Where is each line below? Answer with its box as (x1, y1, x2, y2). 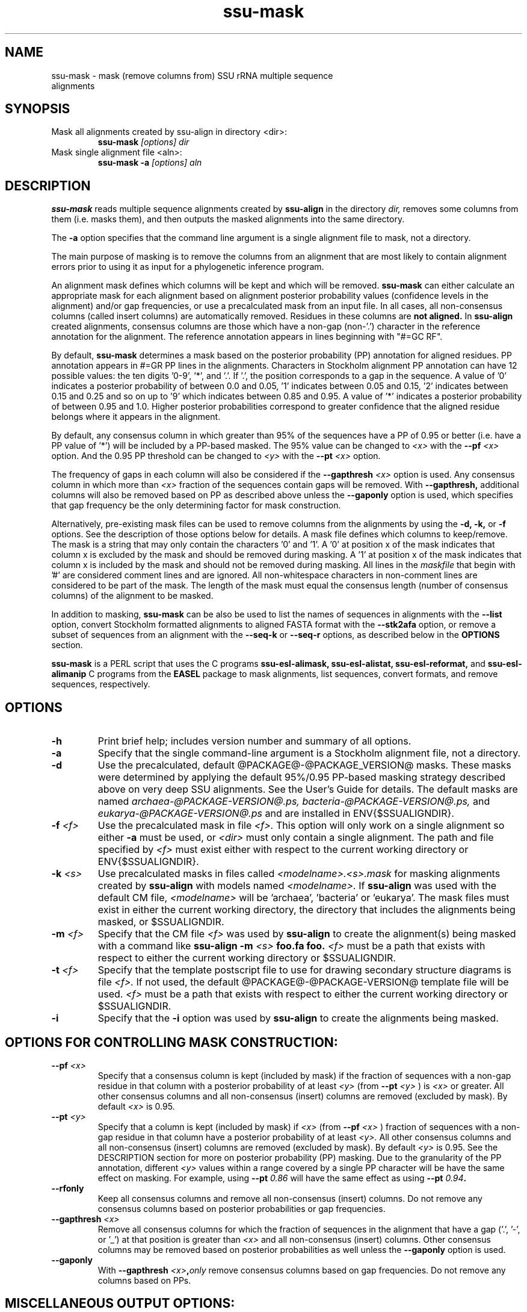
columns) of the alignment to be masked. (51, 590, 214, 601)
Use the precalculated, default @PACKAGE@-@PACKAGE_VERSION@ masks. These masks (97, 759, 511, 772)
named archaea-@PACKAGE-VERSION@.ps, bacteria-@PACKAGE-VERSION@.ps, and (97, 795, 490, 808)
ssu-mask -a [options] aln (97, 157, 202, 168)
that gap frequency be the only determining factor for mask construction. (51, 500, 341, 511)
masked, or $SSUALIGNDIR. (97, 916, 224, 928)
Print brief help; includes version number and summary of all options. (97, 735, 411, 748)
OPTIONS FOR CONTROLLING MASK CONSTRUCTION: (5, 1034, 338, 1050)
